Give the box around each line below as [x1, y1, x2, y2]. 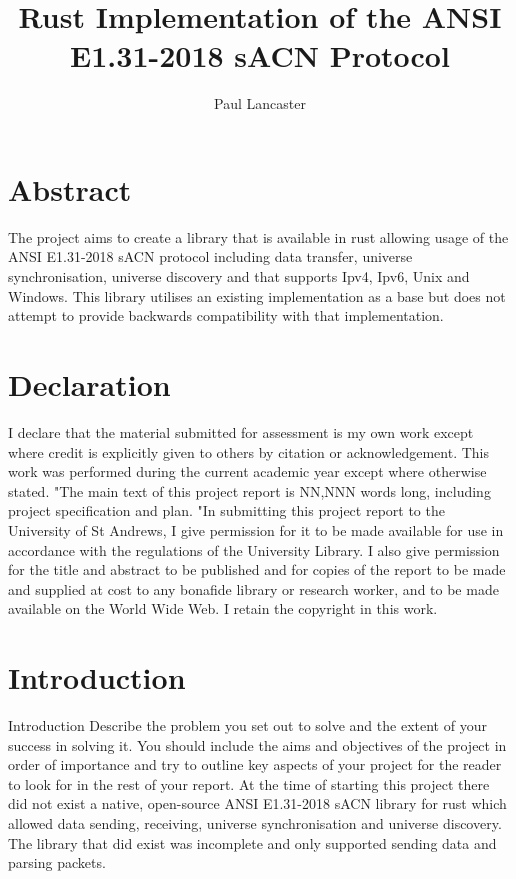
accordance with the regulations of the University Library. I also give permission [8, 539, 500, 560]
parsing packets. [8, 852, 106, 873]
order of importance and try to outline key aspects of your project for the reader [8, 754, 502, 775]
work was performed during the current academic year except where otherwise [8, 461, 487, 482]
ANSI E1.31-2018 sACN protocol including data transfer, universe [8, 246, 413, 267]
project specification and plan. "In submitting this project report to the [8, 500, 445, 521]
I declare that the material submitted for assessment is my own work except [8, 421, 474, 442]
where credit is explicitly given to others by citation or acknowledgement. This [8, 441, 490, 462]
